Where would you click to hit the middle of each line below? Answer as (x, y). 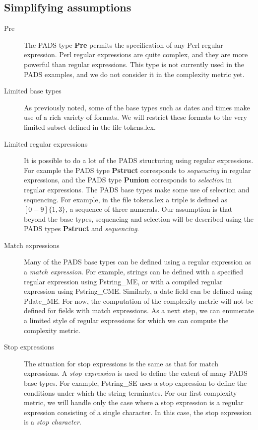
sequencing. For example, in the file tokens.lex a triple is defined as (126, 199)
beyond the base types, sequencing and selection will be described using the (139, 218)
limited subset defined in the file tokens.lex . (90, 127)
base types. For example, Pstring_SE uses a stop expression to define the (135, 383)
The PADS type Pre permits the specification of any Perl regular (124, 44)
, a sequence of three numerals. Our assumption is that (149, 209)
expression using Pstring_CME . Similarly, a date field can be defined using (138, 291)
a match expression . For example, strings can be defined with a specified (134, 272)
